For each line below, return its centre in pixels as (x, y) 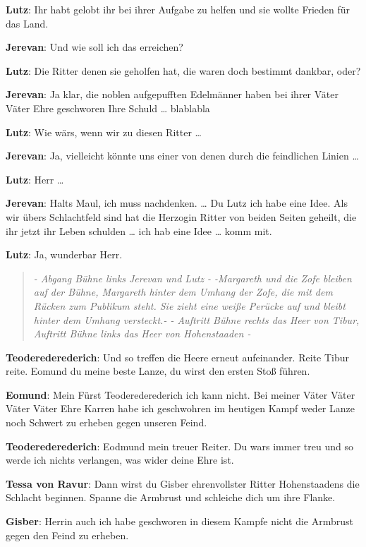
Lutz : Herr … (35, 179)
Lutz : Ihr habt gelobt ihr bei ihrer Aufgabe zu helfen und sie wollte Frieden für (178, 9)
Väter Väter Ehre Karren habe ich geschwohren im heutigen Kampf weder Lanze (180, 408)
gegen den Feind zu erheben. (67, 535)
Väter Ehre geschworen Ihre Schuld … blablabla (108, 108)
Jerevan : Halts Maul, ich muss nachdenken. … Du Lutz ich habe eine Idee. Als (177, 203)
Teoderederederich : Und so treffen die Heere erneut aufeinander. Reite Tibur (177, 357)
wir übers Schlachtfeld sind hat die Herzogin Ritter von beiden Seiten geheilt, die (181, 216)
